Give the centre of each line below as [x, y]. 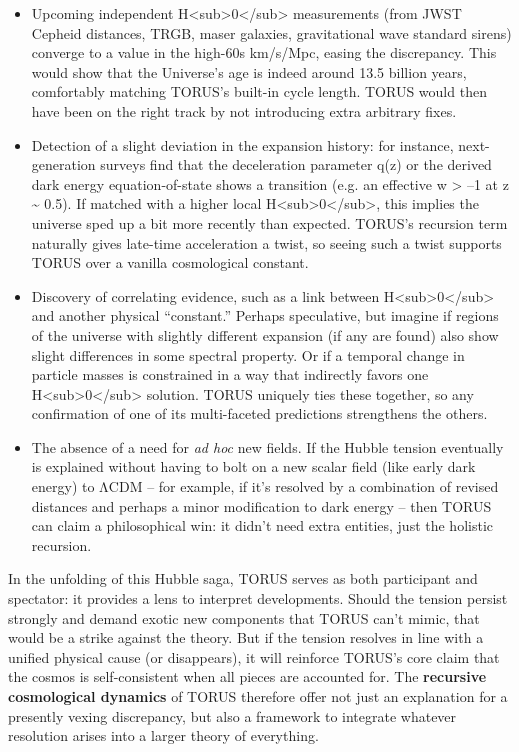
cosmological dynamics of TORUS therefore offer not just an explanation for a [258, 696]
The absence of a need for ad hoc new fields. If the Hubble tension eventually [267, 446]
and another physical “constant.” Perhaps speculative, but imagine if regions [265, 315]
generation [63, 164]
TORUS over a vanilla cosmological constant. [170, 262]
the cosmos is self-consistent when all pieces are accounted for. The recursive [247, 676]
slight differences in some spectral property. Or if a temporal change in [248, 354]
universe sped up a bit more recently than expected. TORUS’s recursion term [269, 222]
